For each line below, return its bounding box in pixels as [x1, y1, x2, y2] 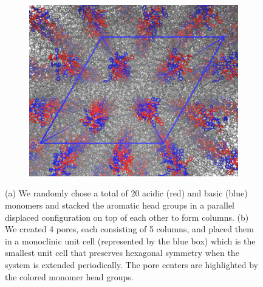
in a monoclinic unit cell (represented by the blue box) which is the [5, 234, 256, 247]
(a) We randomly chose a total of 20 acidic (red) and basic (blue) [5, 187, 248, 199]
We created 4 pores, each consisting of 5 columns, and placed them [5, 223, 254, 235]
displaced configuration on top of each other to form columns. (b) [5, 210, 249, 223]
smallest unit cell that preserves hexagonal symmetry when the [5, 246, 239, 259]
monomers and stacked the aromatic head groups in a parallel [5, 199, 234, 212]
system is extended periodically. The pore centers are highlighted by [5, 258, 258, 271]
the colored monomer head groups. [5, 270, 134, 283]
